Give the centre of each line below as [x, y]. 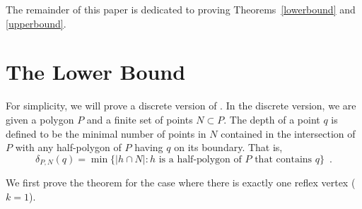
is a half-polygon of [200, 159]
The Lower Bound [96, 72]
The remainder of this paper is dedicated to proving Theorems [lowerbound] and [181, 9]
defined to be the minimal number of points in [106, 133]
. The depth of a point [272, 119]
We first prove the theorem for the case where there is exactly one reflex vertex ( [181, 183]
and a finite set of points [140, 119]
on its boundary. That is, [228, 147]
